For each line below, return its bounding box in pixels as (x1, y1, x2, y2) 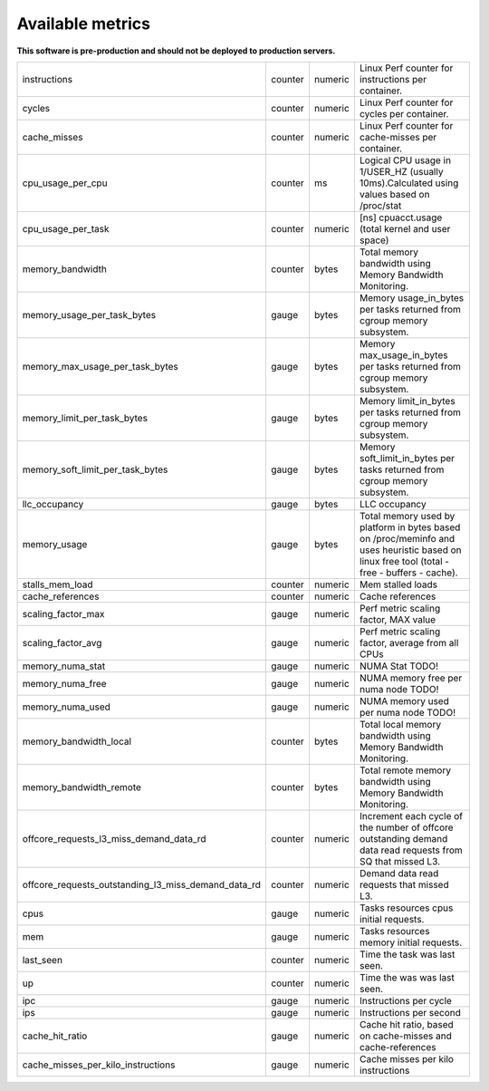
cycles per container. (359, 107, 449, 120)
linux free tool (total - (359, 555, 450, 567)
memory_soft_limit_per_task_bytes (22, 463, 168, 476)
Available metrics (16, 14, 151, 34)
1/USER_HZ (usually (359, 165, 444, 178)
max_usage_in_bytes (359, 349, 448, 362)
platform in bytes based (359, 521, 461, 534)
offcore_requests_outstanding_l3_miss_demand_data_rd (22, 878, 262, 891)
